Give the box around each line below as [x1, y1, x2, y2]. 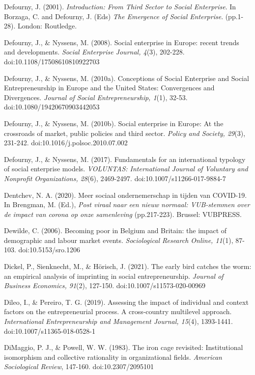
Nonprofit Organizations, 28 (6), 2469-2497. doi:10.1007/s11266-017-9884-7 [4, 173, 226, 183]
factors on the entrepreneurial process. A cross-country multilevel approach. [4, 306, 232, 317]
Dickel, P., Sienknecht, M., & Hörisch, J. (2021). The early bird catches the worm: [4, 261, 252, 271]
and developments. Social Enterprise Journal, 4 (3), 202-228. [4, 47, 185, 57]
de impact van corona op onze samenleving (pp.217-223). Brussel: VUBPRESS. [4, 209, 242, 219]
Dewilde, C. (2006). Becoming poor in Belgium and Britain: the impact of [4, 225, 227, 236]
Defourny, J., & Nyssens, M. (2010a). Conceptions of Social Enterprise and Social [4, 73, 249, 83]
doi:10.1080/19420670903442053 [4, 102, 100, 112]
